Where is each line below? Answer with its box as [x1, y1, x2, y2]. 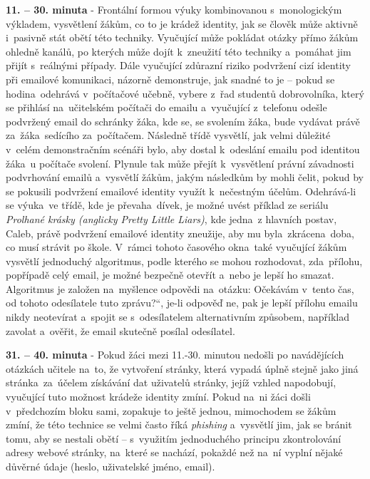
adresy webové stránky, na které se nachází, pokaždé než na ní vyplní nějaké [6, 445, 343, 460]
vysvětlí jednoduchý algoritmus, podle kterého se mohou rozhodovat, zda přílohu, [6, 253, 363, 268]
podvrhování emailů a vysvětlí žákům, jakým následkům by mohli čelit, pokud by [6, 170, 364, 185]
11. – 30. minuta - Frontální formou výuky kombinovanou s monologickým [6, 2, 342, 16]
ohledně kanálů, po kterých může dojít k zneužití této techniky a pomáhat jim [6, 43, 351, 58]
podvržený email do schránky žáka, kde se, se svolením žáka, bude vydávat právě [6, 113, 360, 128]
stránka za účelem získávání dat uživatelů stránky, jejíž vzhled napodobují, [6, 375, 336, 390]
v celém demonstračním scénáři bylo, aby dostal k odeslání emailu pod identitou [6, 141, 360, 156]
